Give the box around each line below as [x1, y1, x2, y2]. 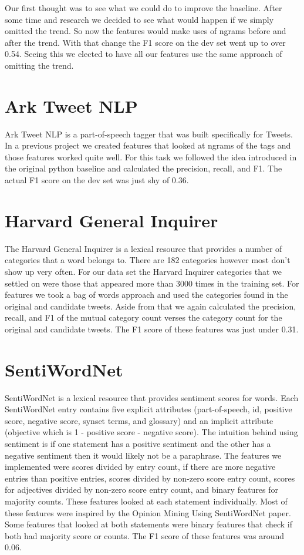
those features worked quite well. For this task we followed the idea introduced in [5, 150, 297, 163]
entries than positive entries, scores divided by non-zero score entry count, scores [5, 472, 295, 484]
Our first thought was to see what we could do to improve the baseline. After [5, 2, 282, 14]
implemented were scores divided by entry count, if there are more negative [5, 460, 276, 473]
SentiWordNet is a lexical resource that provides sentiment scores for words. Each [5, 391, 299, 403]
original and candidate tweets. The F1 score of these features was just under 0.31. [5, 322, 299, 335]
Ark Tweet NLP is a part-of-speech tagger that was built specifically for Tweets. [5, 127, 293, 140]
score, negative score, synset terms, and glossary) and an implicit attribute [5, 414, 273, 426]
